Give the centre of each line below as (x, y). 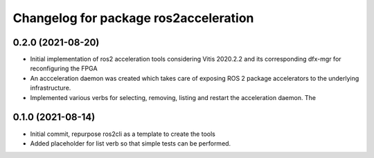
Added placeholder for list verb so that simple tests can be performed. (131, 143)
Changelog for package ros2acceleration (133, 18)
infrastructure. (51, 88)
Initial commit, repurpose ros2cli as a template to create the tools (123, 134)
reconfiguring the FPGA (64, 68)
